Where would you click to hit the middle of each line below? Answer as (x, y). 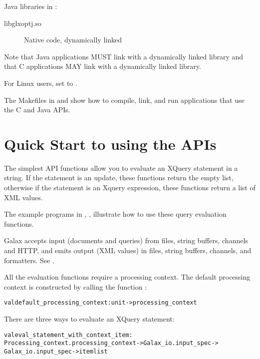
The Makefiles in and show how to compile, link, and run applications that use (124, 100)
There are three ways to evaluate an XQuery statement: (89, 319)
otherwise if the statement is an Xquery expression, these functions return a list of (130, 187)
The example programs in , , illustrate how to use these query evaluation (115, 214)
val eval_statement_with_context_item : (68, 335)
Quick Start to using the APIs (110, 144)
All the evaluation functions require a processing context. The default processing (127, 277)
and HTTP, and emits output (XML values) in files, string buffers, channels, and (128, 250)
